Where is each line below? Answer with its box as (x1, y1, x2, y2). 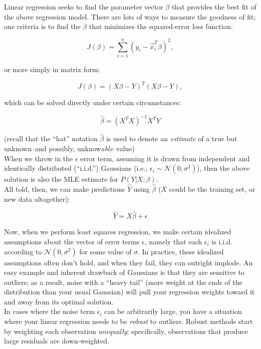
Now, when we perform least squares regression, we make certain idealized (4, 226, 231, 237)
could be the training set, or (169, 183, 255, 194)
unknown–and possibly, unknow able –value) (4, 143, 135, 153)
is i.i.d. (211, 236, 232, 246)
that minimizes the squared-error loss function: (89, 21, 233, 32)
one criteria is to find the (4, 21, 81, 32)
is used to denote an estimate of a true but (106, 133, 237, 144)
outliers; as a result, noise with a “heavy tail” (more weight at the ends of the (4, 276, 242, 287)
